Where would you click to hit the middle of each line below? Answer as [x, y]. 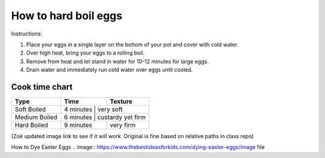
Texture [121, 102]
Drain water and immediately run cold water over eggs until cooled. [110, 70]
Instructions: [26, 34]
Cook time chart [42, 87]
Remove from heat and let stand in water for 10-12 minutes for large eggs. [117, 61]
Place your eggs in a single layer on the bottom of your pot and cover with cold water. [132, 44]
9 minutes [78, 125]
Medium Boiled [36, 117]
